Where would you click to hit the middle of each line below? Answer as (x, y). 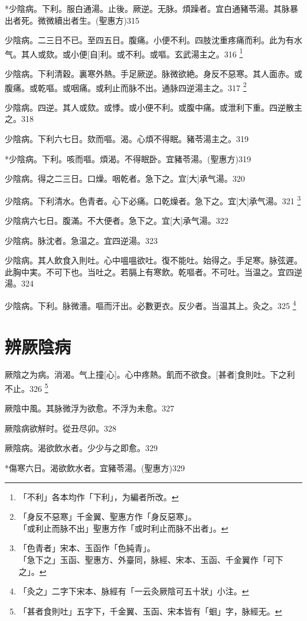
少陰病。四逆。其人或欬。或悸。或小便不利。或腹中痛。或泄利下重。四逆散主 (153, 107)
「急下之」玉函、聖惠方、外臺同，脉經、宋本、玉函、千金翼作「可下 (151, 560)
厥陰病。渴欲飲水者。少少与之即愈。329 (81, 448)
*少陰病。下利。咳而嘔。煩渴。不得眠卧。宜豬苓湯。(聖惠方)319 (128, 158)
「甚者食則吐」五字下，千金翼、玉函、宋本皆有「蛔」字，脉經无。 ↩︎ (150, 611)
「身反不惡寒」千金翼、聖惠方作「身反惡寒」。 (107, 517)
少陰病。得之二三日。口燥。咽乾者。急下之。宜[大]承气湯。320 (125, 178)
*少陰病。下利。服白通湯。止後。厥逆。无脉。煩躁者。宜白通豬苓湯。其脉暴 (151, 8)
